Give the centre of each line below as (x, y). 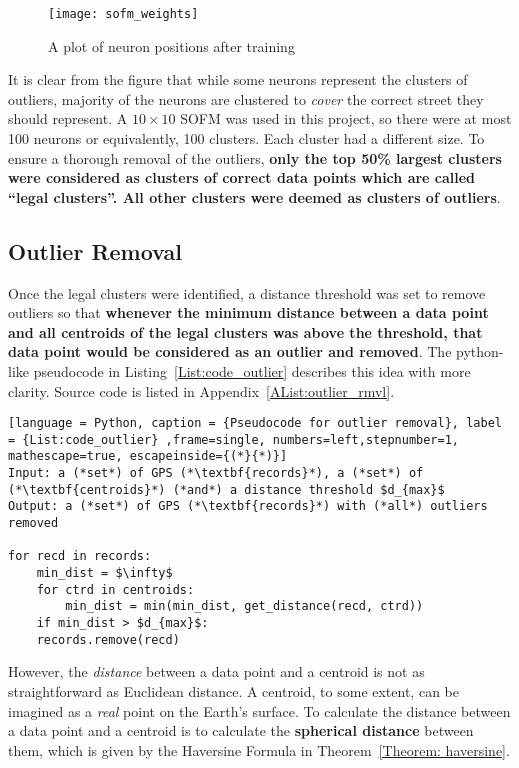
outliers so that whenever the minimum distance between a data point (248, 312)
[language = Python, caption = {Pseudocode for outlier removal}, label (255, 423)
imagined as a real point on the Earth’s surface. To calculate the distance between (259, 710)
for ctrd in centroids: (115, 589)
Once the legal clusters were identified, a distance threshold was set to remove (247, 292)
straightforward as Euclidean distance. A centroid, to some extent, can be (233, 690)
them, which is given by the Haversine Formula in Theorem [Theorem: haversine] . (259, 749)
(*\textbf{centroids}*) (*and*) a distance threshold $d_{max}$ (226, 489)
